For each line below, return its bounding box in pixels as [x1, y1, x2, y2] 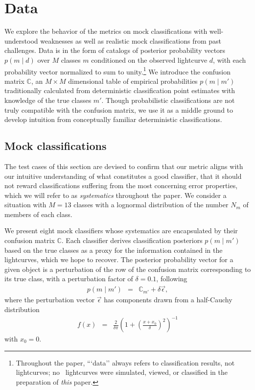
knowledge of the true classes [4, 95, 92, 105]
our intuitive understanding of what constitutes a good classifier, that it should [4, 171, 242, 181]
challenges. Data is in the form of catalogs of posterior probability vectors [4, 45, 226, 55]
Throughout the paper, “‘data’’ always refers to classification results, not [16, 357, 235, 367]
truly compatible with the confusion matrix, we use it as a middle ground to [4, 104, 233, 115]
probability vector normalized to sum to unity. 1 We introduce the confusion [4, 65, 231, 76]
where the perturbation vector [4, 294, 95, 305]
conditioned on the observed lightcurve [91, 54, 208, 65]
